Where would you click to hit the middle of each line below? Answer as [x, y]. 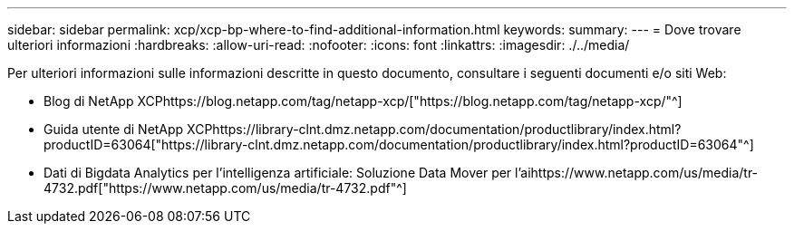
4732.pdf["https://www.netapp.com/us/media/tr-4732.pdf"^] [225, 188]
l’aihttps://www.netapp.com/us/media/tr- [637, 173]
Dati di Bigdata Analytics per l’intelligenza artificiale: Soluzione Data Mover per [278, 173]
